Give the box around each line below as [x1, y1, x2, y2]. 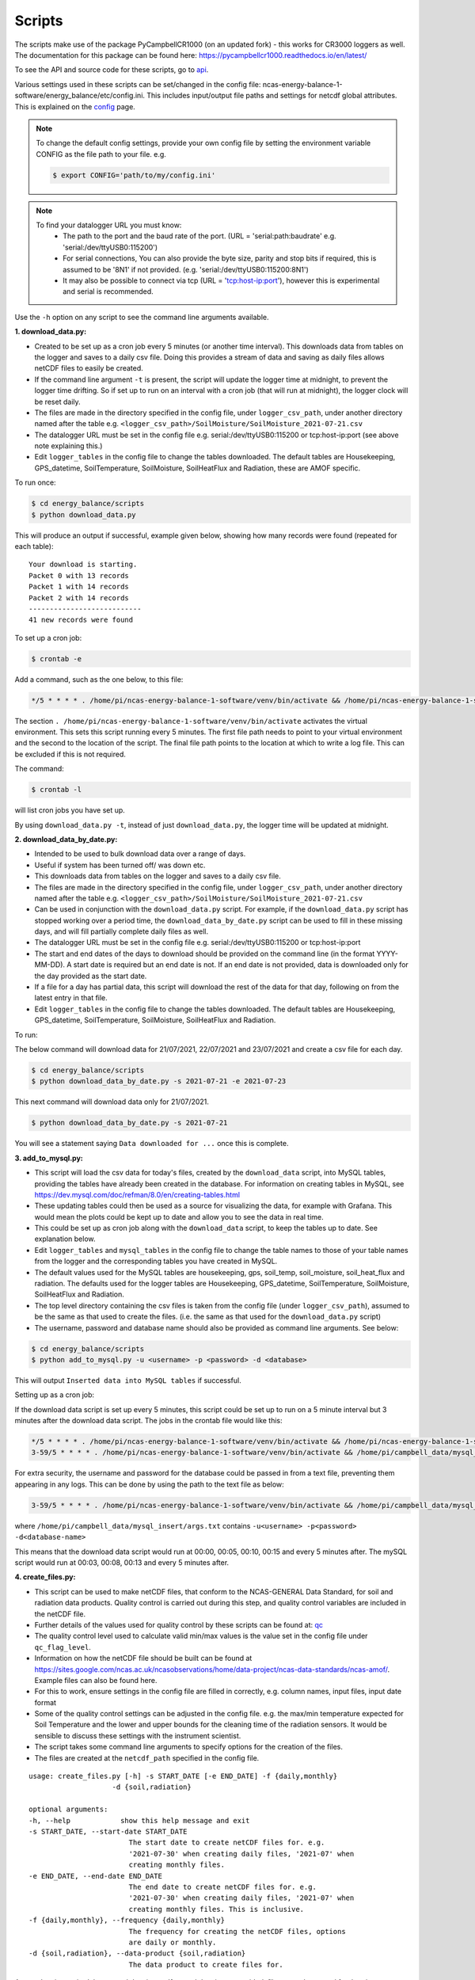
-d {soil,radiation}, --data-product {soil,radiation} [28, 1949, 246, 1958]
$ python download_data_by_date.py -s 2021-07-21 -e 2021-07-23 [31, 1077, 287, 1086]
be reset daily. [34, 397, 81, 406]
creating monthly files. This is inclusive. [128, 1905, 305, 1913]
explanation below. [34, 1234, 96, 1243]
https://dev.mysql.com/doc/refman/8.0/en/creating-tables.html [34, 1190, 241, 1199]
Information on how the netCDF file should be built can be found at [34, 1654, 253, 1663]
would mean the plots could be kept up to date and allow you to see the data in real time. [34, 1212, 324, 1221]
